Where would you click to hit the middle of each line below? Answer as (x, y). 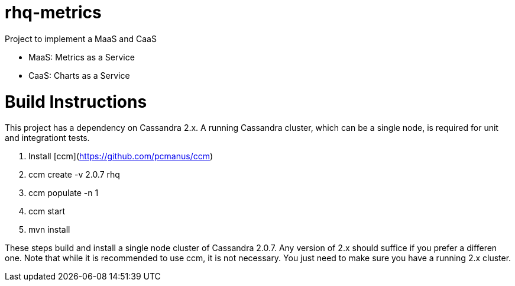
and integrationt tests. (47, 138)
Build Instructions (76, 102)
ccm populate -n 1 (64, 193)
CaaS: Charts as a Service (79, 75)
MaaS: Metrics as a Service (82, 57)
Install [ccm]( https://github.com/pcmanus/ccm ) (121, 156)
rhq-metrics (53, 12)
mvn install (49, 230)
